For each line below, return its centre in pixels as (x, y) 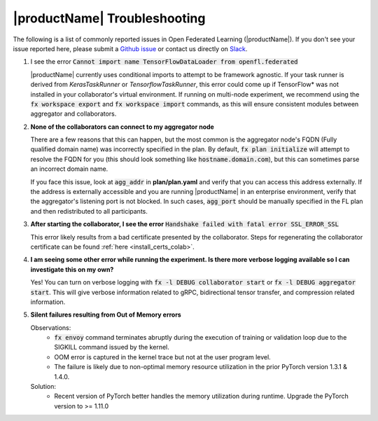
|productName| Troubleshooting (109, 18)
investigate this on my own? (72, 269)
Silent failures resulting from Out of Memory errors (106, 315)
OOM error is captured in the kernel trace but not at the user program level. (162, 357)
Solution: (43, 387)
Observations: (51, 327)
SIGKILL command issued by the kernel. (112, 347)
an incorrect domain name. (69, 169)
